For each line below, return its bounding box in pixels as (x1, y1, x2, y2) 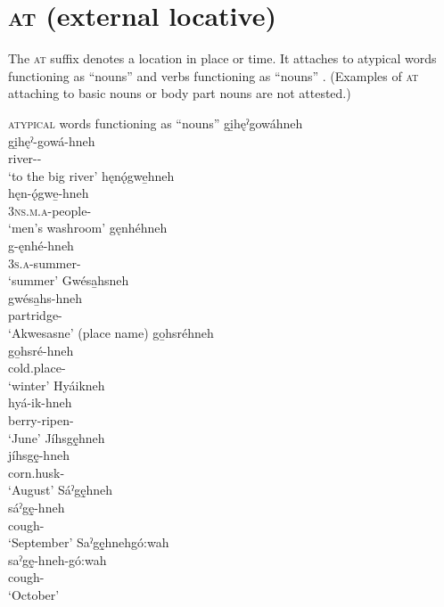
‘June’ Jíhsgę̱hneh (8, 428, 105, 447)
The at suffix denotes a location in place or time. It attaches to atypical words (8, 49, 437, 68)
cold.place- (8, 358, 66, 377)
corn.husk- (8, 463, 65, 481)
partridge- (8, 306, 62, 324)
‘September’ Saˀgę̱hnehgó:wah (8, 533, 169, 552)
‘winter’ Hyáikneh (8, 375, 105, 394)
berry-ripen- (8, 411, 74, 429)
